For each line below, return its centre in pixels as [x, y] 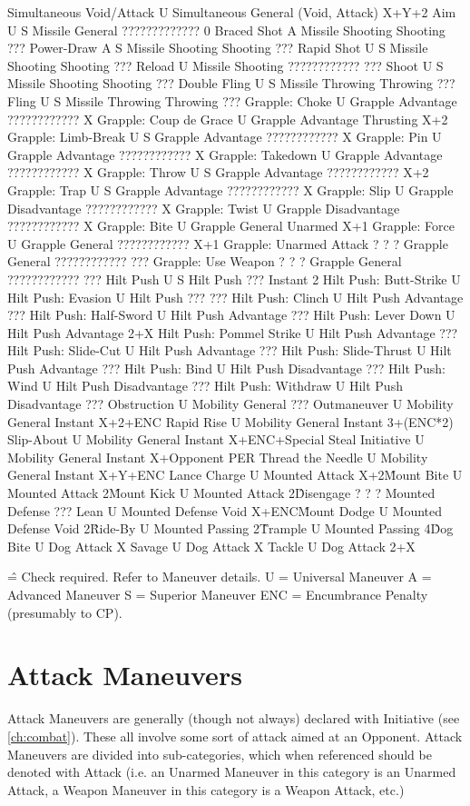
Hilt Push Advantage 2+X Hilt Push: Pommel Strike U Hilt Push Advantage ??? [233, 332]
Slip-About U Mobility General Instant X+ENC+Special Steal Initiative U [216, 439]
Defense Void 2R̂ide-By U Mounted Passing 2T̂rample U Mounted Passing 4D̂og [230, 528]
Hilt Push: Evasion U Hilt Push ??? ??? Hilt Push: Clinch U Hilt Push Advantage [235, 297]
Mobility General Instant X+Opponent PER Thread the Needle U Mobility [218, 457]
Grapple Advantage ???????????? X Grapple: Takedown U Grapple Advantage [225, 154]
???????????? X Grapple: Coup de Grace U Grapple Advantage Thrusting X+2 [228, 119]
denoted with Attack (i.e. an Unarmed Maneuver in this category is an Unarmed [232, 772]
